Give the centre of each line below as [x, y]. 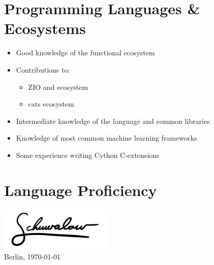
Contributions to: [43, 69]
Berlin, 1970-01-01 [33, 256]
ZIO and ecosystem [58, 87]
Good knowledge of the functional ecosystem [85, 53]
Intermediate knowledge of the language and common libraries [113, 121]
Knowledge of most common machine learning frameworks [106, 138]
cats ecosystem [51, 104]
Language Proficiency [81, 190]
